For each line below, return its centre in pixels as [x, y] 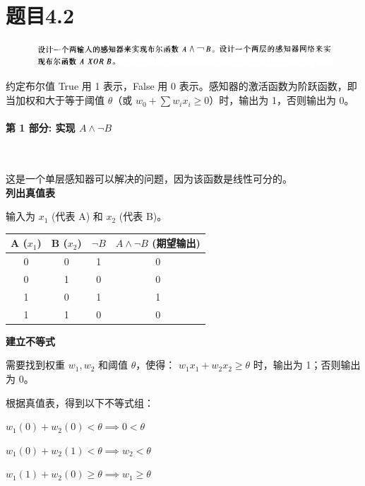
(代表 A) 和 [77, 216]
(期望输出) [176, 243]
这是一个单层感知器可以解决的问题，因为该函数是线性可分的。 [149, 179]
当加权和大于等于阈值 [55, 100]
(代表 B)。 [143, 216]
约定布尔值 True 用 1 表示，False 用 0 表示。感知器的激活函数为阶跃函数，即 [181, 86]
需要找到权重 [35, 365]
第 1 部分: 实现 [41, 128]
